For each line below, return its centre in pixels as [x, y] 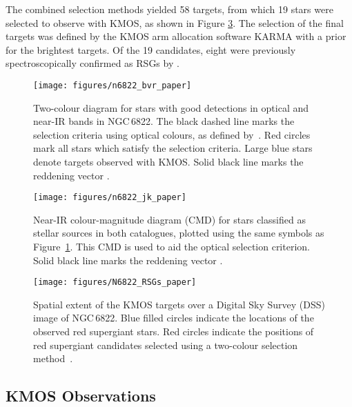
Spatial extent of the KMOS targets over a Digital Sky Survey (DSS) [179, 304]
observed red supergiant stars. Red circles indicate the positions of [174, 331]
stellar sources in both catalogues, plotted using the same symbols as [179, 233]
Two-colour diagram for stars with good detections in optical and [171, 107]
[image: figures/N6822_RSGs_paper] [115, 282]
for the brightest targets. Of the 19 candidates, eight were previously [151, 49]
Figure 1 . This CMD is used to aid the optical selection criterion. [172, 247]
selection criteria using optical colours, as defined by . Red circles [172, 134]
